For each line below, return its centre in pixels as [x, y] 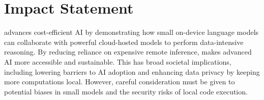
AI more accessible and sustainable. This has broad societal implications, [118, 61]
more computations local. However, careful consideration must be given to [120, 82]
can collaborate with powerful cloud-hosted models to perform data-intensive [124, 42]
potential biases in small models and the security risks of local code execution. [126, 91]
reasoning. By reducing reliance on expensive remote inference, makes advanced [128, 52]
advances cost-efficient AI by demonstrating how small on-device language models [131, 32]
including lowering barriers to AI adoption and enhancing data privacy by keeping [132, 71]
